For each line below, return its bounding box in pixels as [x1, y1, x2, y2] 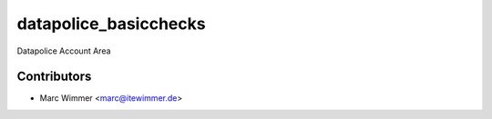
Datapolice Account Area [16, 45, 111, 56]
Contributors [16, 69, 92, 84]
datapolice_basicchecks [16, 14, 206, 34]
